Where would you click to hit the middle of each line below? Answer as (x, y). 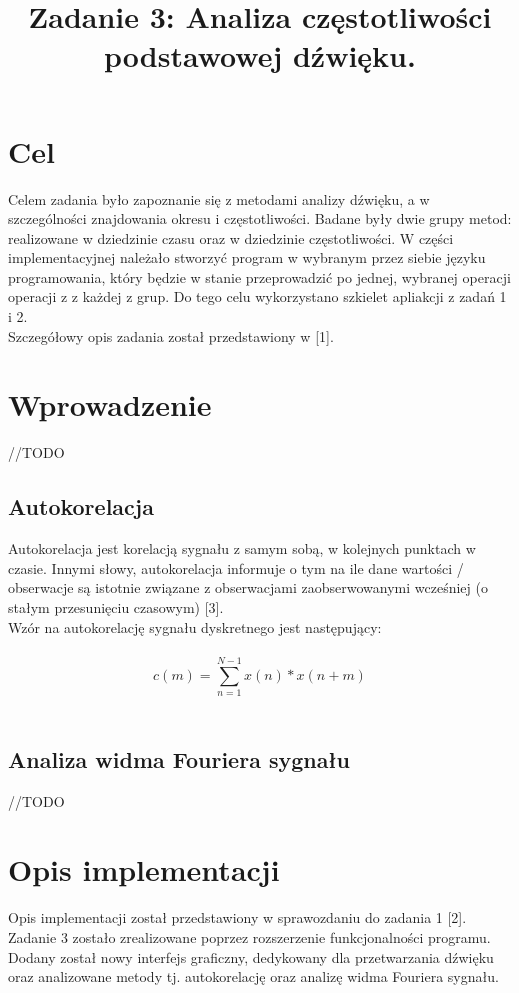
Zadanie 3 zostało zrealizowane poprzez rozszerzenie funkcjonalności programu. (249, 936)
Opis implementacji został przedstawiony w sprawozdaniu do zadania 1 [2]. (237, 917)
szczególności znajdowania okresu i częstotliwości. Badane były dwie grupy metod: (260, 218)
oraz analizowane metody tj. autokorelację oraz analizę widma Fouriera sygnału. (253, 976)
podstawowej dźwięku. (260, 55)
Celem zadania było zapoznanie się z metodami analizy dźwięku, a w (219, 198)
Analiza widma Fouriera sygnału (179, 758)
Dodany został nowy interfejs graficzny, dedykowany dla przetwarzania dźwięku (251, 956)
